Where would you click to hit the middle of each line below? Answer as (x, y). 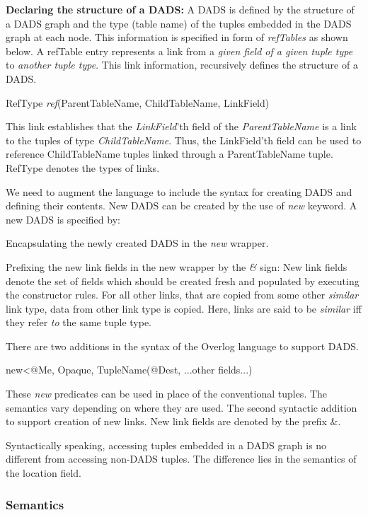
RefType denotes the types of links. (83, 167)
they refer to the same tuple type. (79, 322)
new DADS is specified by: (63, 219)
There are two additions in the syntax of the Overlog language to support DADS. (182, 346)
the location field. (44, 473)
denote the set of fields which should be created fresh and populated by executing (183, 280)
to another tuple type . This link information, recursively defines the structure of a (182, 65)
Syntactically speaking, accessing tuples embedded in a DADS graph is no (166, 445)
